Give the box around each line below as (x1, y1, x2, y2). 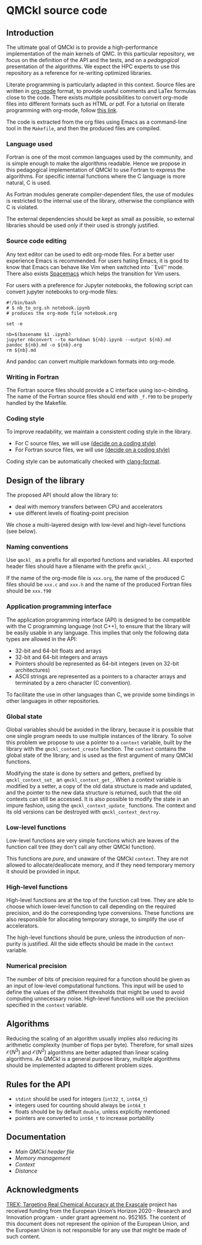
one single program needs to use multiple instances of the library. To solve (6, 732, 192, 739)
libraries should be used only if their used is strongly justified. (6, 221, 160, 229)
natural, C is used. (6, 179, 51, 186)
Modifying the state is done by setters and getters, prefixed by (6, 769, 162, 777)
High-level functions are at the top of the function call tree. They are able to (6, 897, 194, 904)
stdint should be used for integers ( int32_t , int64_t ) (14, 1095, 148, 1103)
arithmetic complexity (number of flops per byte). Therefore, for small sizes (6, 1041, 194, 1048)
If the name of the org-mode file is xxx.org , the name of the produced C (6, 575, 185, 582)
